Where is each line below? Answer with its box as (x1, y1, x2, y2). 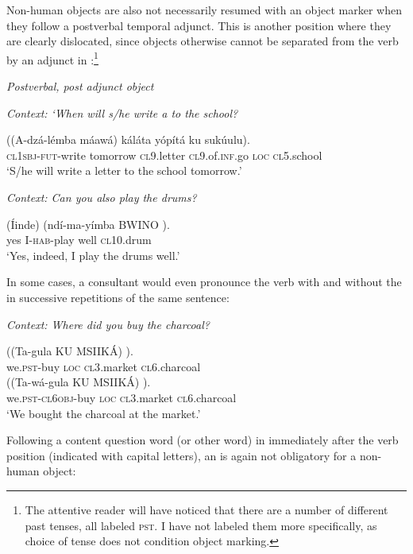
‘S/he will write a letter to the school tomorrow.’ (6, 162, 242, 179)
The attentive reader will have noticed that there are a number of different (25, 501, 388, 517)
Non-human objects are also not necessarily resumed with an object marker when (6, 2, 402, 17)
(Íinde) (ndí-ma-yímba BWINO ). (6, 215, 170, 232)
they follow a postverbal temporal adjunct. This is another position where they (6, 17, 392, 33)
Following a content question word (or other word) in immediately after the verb (6, 432, 399, 448)
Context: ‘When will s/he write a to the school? (6, 104, 238, 121)
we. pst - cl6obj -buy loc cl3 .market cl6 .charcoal (6, 389, 237, 405)
